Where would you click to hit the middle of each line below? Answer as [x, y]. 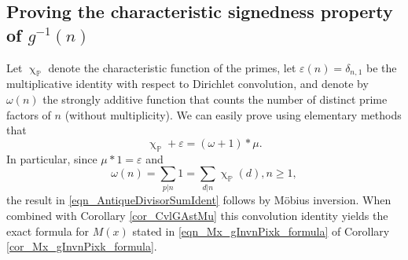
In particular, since [52, 158]
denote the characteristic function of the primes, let [172, 67]
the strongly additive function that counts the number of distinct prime [215, 99]
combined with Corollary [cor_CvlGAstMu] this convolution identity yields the [197, 216]
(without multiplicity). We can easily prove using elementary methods [233, 114]
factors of [29, 114]
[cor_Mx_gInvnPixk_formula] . [82, 246]
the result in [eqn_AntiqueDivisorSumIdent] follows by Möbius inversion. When [199, 200]
